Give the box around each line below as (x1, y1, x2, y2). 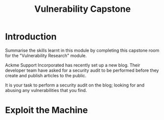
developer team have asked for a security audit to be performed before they (5, 67, 159, 73)
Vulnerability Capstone (34, 3, 131, 15)
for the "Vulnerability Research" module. (5, 53, 87, 59)
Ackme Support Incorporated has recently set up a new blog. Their (5, 62, 140, 68)
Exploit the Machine (5, 105, 88, 116)
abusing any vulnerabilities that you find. (5, 87, 87, 93)
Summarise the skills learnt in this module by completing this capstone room (5, 47, 160, 53)
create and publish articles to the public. (5, 72, 87, 78)
